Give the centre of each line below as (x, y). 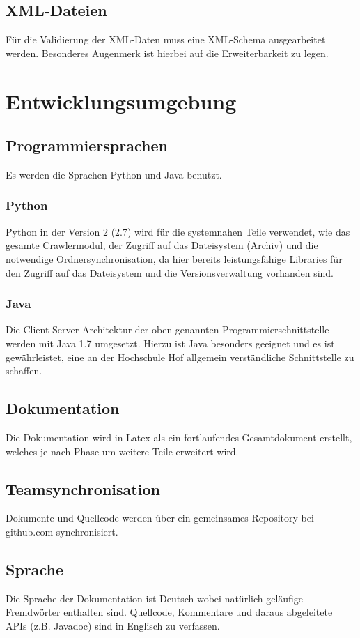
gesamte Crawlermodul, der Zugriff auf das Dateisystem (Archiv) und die (162, 245)
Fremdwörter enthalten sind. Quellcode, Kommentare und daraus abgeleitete (169, 612)
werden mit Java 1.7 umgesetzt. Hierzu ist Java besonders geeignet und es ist (170, 343)
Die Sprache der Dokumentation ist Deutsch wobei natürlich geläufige (155, 598)
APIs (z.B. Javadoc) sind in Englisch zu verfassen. (113, 625)
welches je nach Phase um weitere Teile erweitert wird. (122, 451)
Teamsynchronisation (83, 488)
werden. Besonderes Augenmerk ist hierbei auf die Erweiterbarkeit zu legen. (167, 53)
